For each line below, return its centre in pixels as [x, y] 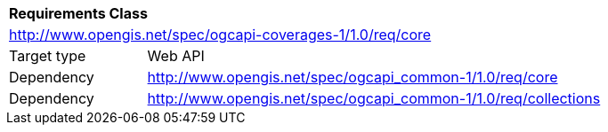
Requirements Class [78, 13]
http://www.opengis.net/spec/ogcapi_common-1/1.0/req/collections [374, 98]
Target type [48, 56]
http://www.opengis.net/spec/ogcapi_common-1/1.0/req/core [353, 77]
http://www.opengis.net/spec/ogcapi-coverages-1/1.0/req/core [220, 35]
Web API [176, 56]
